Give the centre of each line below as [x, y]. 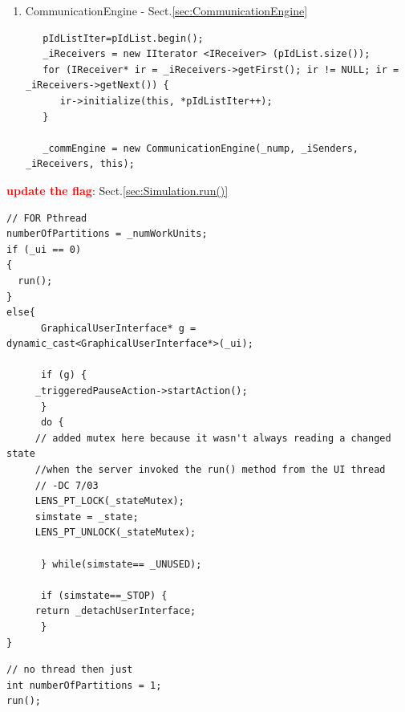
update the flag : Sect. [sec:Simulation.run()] [117, 190]
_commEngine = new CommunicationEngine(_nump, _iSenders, [201, 148]
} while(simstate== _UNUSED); [121, 564]
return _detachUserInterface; [115, 611]
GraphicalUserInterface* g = [118, 328]
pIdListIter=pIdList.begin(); [123, 38]
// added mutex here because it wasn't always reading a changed [213, 438]
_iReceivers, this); [80, 164]
